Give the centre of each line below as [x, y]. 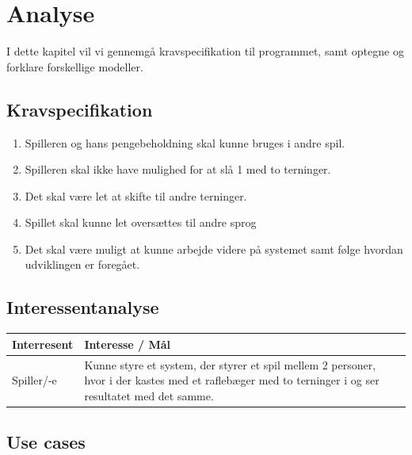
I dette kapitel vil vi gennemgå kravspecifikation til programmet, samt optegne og [205, 51]
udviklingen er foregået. [82, 264]
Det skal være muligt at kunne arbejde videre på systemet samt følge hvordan [214, 249]
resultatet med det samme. [149, 395]
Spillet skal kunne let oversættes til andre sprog [141, 222]
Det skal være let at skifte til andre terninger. [136, 195]
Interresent [43, 344]
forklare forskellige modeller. [75, 66]
